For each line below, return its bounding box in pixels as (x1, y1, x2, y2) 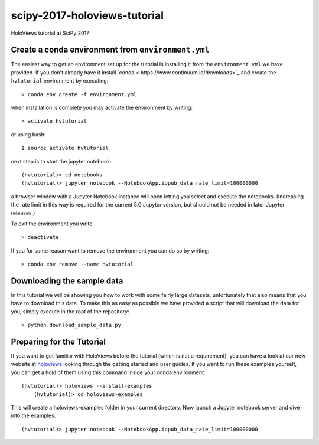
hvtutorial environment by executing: (11, 77, 109, 84)
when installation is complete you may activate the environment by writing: (11, 104, 193, 112)
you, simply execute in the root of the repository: (11, 307, 129, 315)
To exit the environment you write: (11, 220, 95, 227)
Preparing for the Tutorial (11, 336, 106, 346)
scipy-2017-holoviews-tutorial (11, 9, 164, 22)
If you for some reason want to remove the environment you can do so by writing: (11, 247, 210, 254)
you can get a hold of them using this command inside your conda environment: (11, 369, 206, 376)
